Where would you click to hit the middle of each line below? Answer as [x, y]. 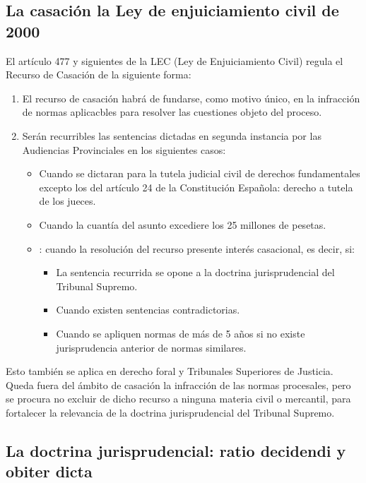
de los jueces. [67, 201]
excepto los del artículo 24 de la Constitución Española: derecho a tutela [196, 187]
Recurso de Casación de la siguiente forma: [99, 74]
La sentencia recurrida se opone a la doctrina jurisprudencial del [195, 272]
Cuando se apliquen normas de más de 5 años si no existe [181, 333]
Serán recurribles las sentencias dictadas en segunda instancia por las [172, 135]
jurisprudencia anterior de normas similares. [151, 347]
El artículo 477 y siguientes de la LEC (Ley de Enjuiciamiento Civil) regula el [175, 60]
